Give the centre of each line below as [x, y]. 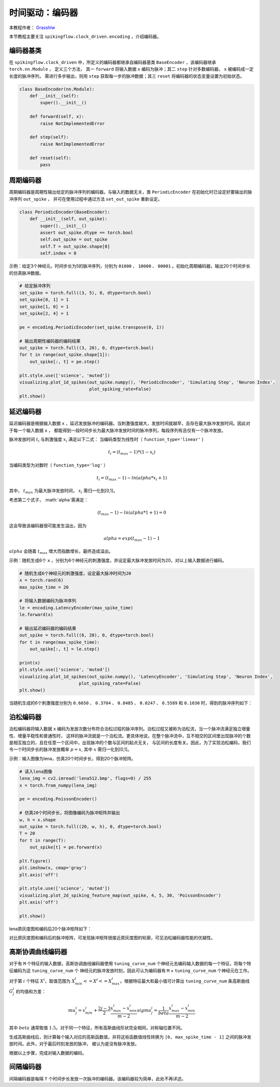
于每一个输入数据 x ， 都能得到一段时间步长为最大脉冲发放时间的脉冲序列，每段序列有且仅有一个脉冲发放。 [117, 430]
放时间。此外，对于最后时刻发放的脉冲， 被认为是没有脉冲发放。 [74, 1044]
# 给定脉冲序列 [35, 286]
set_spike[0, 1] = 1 [44, 300]
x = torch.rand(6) [41, 580]
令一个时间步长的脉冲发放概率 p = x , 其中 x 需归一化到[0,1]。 [70, 749]
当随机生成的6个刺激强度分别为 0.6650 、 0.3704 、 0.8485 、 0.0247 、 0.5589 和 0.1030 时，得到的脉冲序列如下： [131, 703]
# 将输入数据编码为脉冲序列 [48, 601]
